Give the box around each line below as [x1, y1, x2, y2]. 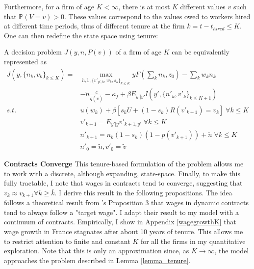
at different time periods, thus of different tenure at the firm [4, 21, 185, 31]
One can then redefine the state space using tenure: [4, 30, 158, 40]
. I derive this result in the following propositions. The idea [54, 187, 232, 197]
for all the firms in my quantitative [140, 236, 246, 246]
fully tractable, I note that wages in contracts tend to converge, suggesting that [4, 178, 243, 188]
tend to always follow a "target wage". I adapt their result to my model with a [4, 207, 239, 217]
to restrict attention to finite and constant [4, 236, 130, 246]
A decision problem [4, 47, 62, 57]
